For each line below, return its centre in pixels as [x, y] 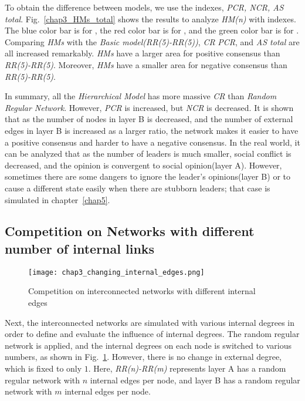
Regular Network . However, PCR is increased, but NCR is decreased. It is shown [149, 107]
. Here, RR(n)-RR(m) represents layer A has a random [187, 368]
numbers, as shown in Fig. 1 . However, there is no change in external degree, [143, 357]
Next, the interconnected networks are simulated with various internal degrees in [150, 322]
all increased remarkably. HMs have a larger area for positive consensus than [143, 53]
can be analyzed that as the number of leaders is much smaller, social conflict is [148, 154]
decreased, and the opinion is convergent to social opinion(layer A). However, [143, 165]
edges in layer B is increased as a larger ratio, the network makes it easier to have [152, 130]
